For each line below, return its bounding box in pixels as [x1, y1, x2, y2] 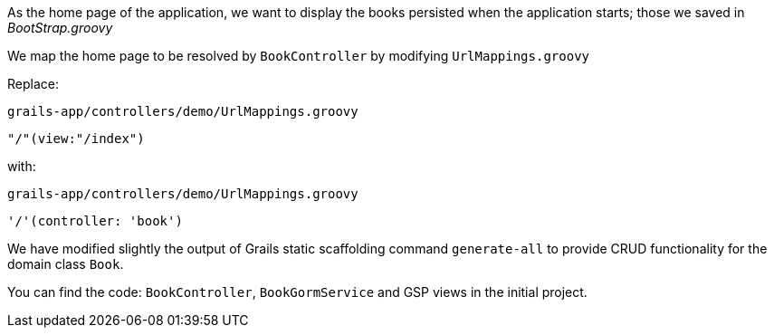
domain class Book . [7, 256, 124, 272]
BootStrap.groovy [7, 20, 113, 35]
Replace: [7, 76, 59, 91]
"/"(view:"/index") [7, 131, 145, 146]
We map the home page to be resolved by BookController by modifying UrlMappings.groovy [7, 48, 589, 63]
